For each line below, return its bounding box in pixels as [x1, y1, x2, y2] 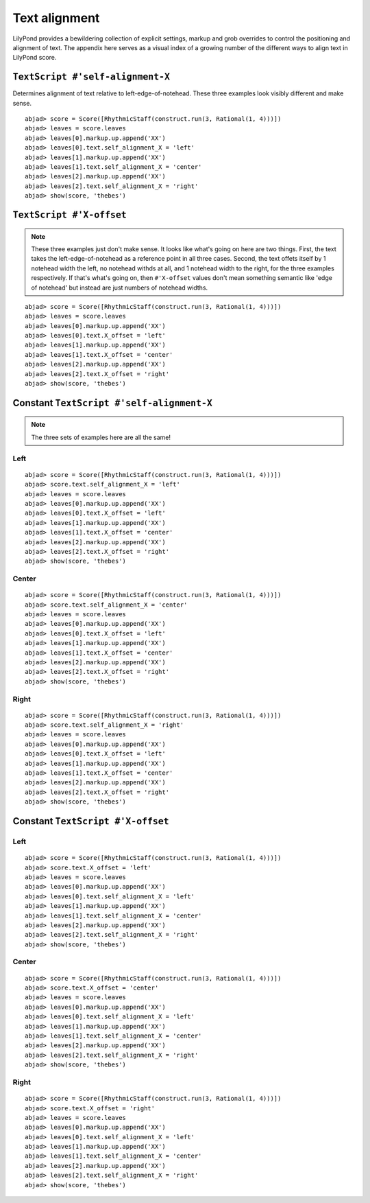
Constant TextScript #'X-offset [12, 815, 169, 827]
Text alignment [12, 10, 100, 25]
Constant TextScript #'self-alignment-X [12, 397, 212, 408]
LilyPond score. [12, 54, 57, 62]
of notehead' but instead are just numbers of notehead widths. [31, 283, 208, 292]
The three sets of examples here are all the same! [31, 433, 171, 441]
